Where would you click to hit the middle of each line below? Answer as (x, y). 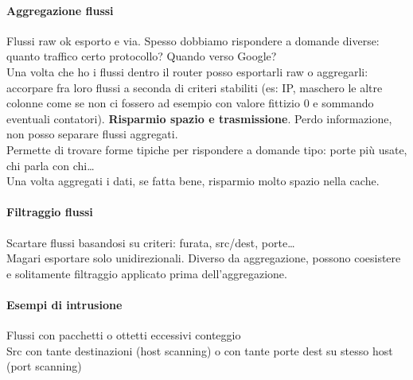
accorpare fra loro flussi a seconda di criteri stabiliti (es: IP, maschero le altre (195, 87)
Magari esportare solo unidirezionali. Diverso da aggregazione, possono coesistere (204, 258)
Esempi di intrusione (64, 304)
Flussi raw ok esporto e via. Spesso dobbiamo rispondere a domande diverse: (193, 40)
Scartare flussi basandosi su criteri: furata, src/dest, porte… (151, 242)
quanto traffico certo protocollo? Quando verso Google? (142, 56)
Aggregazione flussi (60, 10)
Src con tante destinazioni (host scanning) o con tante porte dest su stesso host (200, 350)
